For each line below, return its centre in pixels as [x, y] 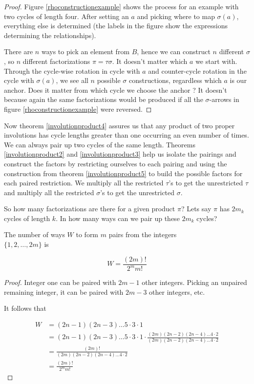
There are [19, 51]
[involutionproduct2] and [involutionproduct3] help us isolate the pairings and [120, 154]
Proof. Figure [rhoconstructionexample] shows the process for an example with [121, 6]
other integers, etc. [177, 292]
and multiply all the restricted [49, 192]
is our [238, 80]
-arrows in [224, 99]
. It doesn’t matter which [150, 61]
